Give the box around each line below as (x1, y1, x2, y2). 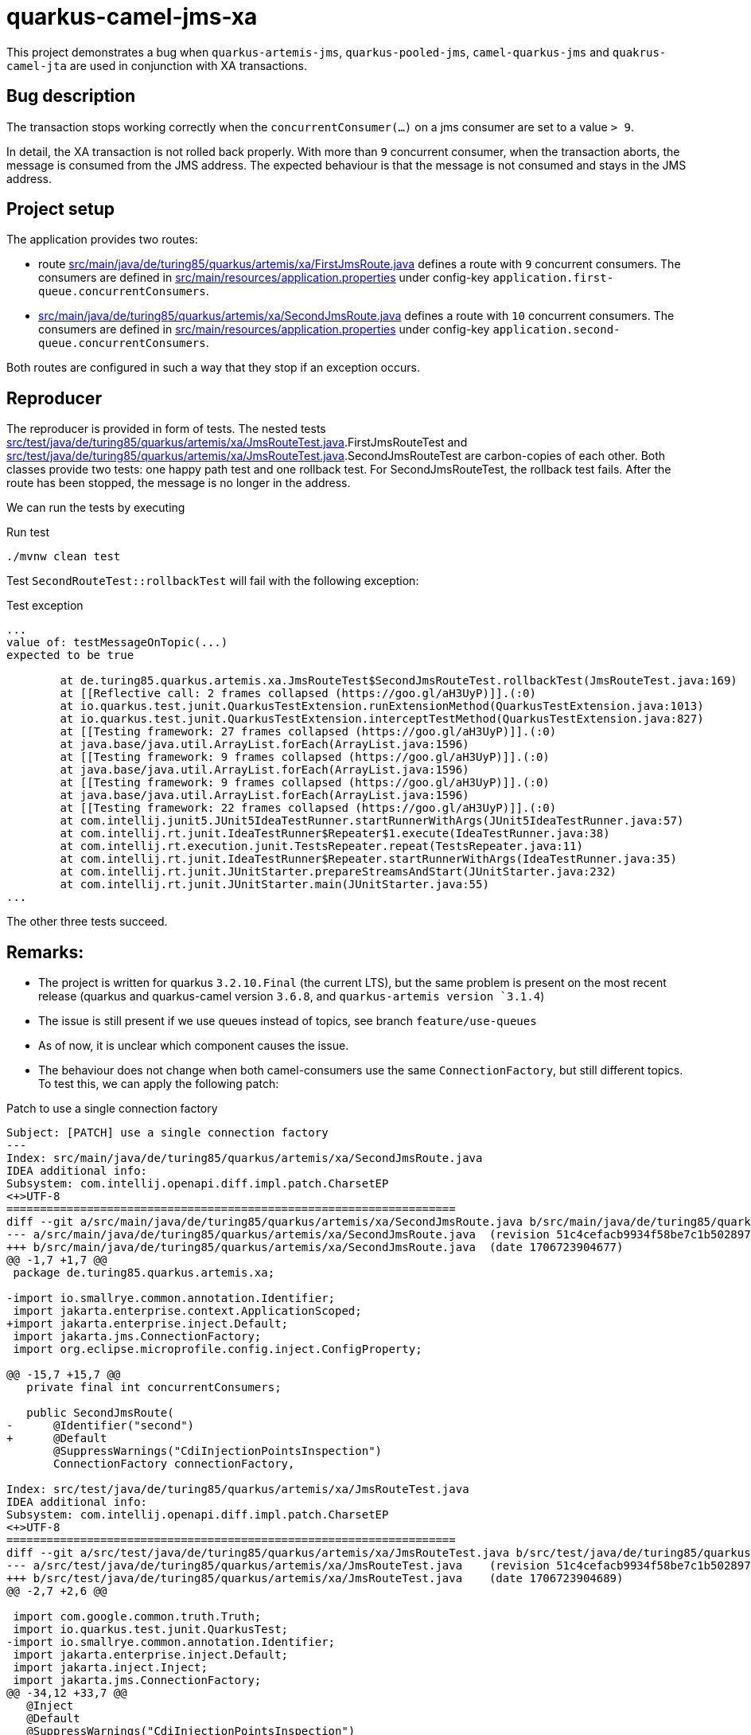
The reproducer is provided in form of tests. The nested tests (6, 422, 326, 436)
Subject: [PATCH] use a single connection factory (6, 1126, 329, 1140)
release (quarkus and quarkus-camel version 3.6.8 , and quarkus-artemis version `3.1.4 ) (38, 989, 545, 1004)
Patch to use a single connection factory (6, 1101, 218, 1116)
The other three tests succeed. (6, 914, 168, 929)
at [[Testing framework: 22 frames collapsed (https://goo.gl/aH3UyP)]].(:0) (60, 801, 557, 815)
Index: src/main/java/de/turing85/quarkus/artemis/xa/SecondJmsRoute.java (6, 1152, 483, 1165)
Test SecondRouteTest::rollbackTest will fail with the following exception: (6, 574, 419, 588)
